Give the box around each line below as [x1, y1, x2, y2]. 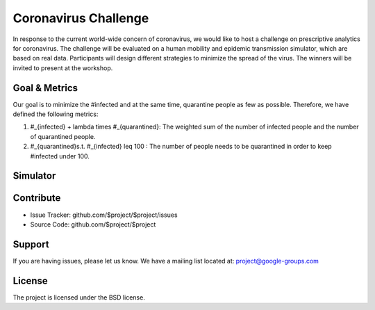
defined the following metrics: [12, 110, 99, 118]
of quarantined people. [30, 132, 96, 140]
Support [12, 238, 49, 250]
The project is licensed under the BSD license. [12, 293, 145, 302]
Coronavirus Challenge [12, 10, 149, 26]
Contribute [12, 192, 61, 204]
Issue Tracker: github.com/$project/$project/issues [30, 211, 178, 219]
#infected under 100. [30, 152, 90, 160]
